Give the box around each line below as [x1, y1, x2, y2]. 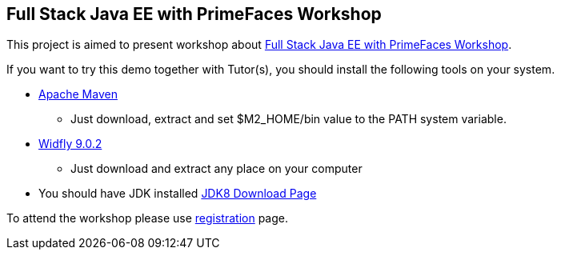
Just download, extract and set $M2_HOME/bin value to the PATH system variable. [70, 112, 507, 126]
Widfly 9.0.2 [38, 137, 102, 151]
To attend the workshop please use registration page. [6, 211, 289, 226]
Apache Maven [38, 87, 118, 102]
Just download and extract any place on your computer [70, 162, 363, 176]
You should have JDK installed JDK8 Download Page [38, 186, 317, 201]
